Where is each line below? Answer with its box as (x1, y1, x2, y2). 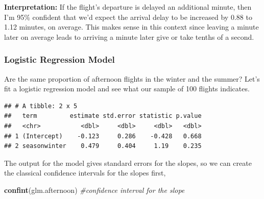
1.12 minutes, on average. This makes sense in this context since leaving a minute (4, 21, 259, 32)
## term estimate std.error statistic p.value (4, 112, 202, 120)
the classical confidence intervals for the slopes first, (4, 167, 166, 178)
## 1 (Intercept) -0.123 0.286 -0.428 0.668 (4, 132, 202, 140)
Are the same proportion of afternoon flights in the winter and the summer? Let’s (4, 73, 260, 84)
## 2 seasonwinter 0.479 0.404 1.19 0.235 (4, 142, 202, 150)
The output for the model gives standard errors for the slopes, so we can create (4, 157, 252, 168)
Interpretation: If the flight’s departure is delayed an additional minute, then (4, 2, 252, 12)
